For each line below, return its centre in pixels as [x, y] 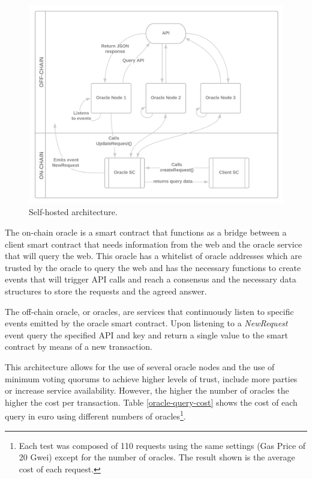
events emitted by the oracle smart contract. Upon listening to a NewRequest [146, 323]
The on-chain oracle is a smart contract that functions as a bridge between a [146, 232]
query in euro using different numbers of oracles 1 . [95, 415]
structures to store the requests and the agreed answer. [106, 291]
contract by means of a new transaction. [79, 346]
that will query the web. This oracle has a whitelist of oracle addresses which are [153, 256]
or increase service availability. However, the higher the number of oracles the [147, 390]
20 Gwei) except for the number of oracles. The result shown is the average [157, 457]
